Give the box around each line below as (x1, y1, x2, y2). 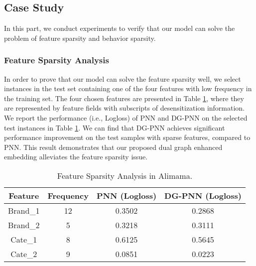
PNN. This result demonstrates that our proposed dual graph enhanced (4, 141, 223, 152)
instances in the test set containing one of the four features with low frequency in (4, 83, 252, 94)
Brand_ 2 (8, 219, 40, 231)
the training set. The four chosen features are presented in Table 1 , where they (4, 93, 244, 103)
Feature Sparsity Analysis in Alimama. (57, 169, 193, 181)
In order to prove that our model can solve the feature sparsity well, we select (4, 73, 241, 84)
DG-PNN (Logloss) (164, 189, 242, 201)
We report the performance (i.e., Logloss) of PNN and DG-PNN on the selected (4, 112, 248, 123)
